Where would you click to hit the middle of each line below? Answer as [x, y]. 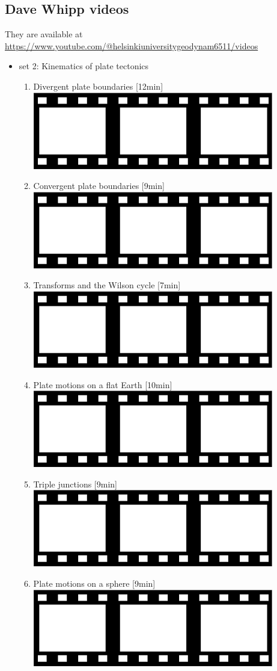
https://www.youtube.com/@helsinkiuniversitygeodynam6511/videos [132, 45]
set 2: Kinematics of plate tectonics [84, 66]
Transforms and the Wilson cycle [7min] [107, 285]
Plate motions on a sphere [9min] [94, 583]
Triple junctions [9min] [75, 484]
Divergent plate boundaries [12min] [98, 86]
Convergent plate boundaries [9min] [99, 186]
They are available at [44, 34]
